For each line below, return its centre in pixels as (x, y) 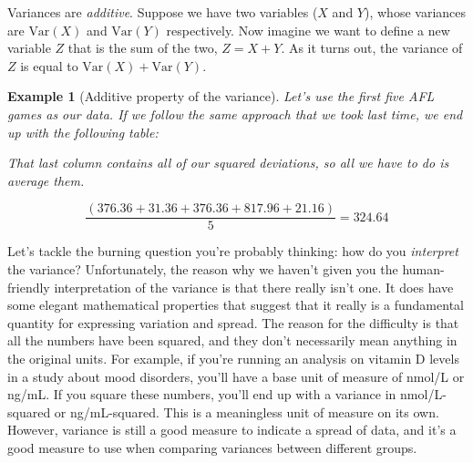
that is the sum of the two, (143, 48)
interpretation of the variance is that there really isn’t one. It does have (254, 287)
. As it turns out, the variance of (372, 48)
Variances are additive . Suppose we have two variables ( (163, 12)
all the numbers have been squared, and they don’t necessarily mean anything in (232, 340)
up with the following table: (83, 132)
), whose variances (416, 12)
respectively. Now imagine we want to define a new (308, 30)
